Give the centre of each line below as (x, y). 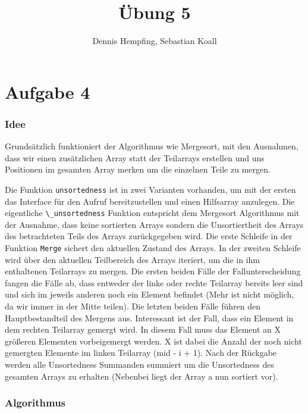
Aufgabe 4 (48, 91)
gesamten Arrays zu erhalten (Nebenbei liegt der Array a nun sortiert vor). (142, 376)
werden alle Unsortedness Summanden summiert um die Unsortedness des (140, 364)
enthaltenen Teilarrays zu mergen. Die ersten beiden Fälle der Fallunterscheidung (153, 271)
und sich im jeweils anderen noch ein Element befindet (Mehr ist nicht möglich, (150, 294)
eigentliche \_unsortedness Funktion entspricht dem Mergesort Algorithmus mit (152, 213)
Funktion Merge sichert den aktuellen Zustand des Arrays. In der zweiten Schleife (153, 248)
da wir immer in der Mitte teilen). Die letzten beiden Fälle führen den (133, 306)
